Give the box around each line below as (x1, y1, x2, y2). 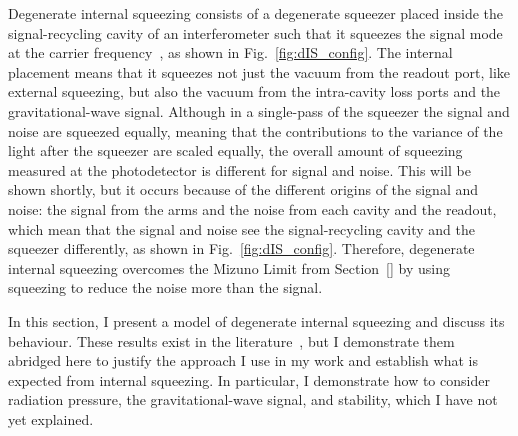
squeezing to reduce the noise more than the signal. (8, 277, 323, 298)
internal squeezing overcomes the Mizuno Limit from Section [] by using (8, 257, 450, 278)
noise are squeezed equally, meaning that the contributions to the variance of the (8, 120, 503, 141)
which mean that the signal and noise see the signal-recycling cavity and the (8, 218, 475, 239)
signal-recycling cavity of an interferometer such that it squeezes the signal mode (8, 22, 503, 43)
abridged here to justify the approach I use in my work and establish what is (8, 350, 478, 371)
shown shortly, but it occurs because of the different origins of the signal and (8, 179, 479, 200)
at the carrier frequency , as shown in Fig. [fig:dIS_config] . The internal (8, 42, 453, 63)
